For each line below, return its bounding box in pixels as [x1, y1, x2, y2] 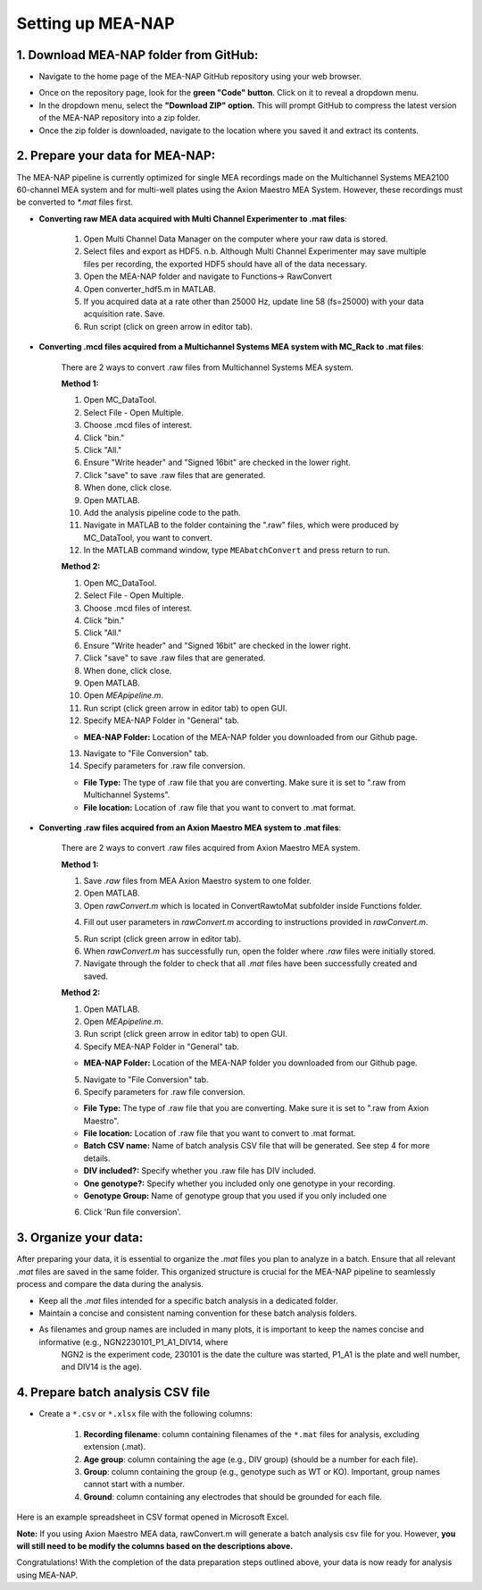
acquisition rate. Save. [83, 308, 165, 319]
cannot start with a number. [83, 1479, 185, 1490]
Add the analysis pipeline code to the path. [83, 507, 241, 517]
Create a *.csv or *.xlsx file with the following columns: [38, 1409, 253, 1419]
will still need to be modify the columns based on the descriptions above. [16, 1540, 294, 1551]
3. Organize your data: [16, 1230, 144, 1246]
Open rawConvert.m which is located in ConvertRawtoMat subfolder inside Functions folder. [83, 900, 423, 911]
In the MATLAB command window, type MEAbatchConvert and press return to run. [83, 545, 390, 556]
